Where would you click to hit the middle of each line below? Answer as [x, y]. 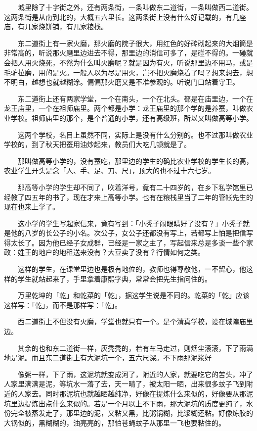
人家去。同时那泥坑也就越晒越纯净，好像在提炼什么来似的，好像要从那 [132, 393]
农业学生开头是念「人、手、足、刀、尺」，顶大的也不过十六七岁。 [109, 170]
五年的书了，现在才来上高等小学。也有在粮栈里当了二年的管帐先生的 [142, 197]
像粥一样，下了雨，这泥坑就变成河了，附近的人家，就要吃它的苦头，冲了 [135, 374]
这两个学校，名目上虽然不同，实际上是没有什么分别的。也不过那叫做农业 [135, 134]
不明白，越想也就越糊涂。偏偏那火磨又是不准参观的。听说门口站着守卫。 [122, 82]
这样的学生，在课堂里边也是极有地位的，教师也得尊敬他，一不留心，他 [132, 269]
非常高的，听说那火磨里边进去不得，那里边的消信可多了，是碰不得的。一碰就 [128, 53]
